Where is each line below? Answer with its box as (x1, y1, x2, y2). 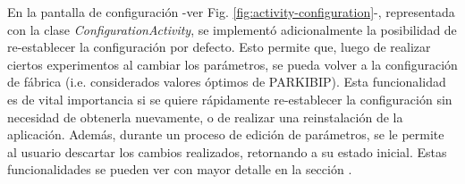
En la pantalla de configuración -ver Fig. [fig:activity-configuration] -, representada (7, 3, 455, 21)
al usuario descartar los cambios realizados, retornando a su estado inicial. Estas (7, 142, 447, 161)
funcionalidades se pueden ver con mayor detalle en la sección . (7, 160, 352, 179)
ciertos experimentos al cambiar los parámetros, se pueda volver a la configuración (7, 54, 458, 73)
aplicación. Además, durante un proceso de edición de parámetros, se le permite (7, 125, 444, 144)
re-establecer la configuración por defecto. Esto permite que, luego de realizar (7, 38, 431, 56)
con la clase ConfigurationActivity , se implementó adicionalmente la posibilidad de (7, 20, 457, 38)
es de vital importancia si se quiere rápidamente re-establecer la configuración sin (7, 89, 452, 108)
